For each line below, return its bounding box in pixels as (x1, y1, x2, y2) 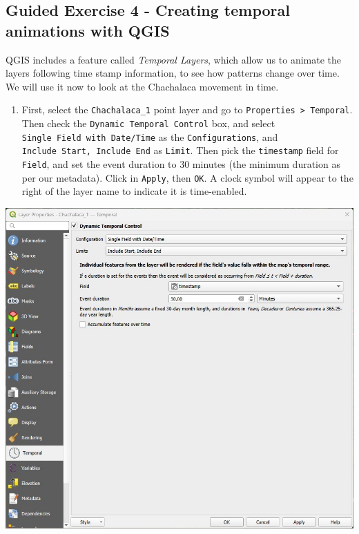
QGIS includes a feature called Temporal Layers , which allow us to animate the (6, 52, 341, 66)
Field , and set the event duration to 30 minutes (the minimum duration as (21, 157, 340, 171)
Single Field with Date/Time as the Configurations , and (21, 129, 278, 144)
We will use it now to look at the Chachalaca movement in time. (6, 79, 279, 93)
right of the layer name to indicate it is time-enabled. (21, 184, 247, 198)
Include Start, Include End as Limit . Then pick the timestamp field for (21, 143, 339, 158)
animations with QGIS (6, 19, 170, 41)
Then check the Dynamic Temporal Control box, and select (21, 116, 275, 131)
